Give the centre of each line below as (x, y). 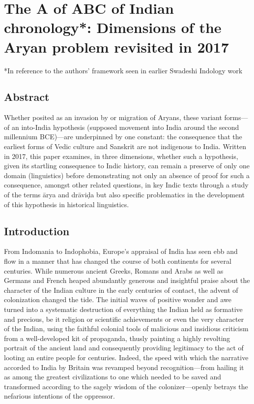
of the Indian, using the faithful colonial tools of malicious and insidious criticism (126, 328)
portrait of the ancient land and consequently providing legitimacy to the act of (124, 348)
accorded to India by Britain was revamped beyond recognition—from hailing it (124, 367)
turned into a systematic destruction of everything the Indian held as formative (123, 309)
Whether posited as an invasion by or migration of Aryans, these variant (113, 117)
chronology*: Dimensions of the (113, 27)
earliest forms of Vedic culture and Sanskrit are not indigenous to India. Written (125, 146)
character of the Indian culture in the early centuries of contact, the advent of (121, 290)
